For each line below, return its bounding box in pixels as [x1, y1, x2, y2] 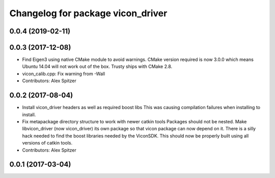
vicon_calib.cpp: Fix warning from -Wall [22, 70, 105, 77]
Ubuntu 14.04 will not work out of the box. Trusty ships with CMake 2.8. [22, 63, 173, 69]
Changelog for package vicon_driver [9, 8, 168, 19]
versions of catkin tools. [22, 140, 73, 146]
